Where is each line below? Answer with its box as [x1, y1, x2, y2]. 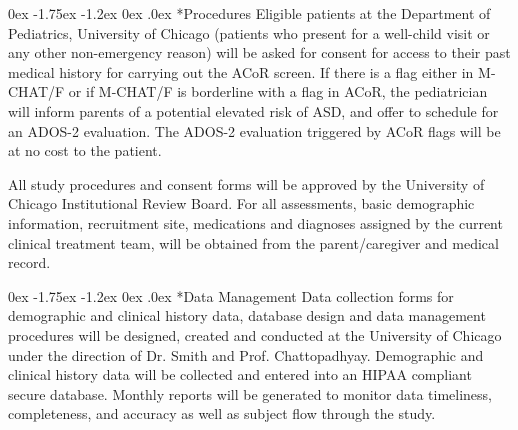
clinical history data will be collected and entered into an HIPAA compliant [8, 364, 472, 385]
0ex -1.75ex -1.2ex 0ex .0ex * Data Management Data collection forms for [8, 285, 454, 306]
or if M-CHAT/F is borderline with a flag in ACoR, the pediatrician [68, 81, 488, 102]
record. [8, 252, 51, 273]
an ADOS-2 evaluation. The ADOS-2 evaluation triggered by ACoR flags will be [8, 120, 501, 141]
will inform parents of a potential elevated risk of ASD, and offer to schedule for [8, 100, 499, 121]
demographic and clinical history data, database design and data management [8, 305, 486, 326]
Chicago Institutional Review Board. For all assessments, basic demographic [8, 193, 475, 214]
